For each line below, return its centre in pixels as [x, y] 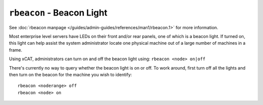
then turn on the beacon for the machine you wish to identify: [71, 74]
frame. [16, 50]
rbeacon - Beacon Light [58, 13]
